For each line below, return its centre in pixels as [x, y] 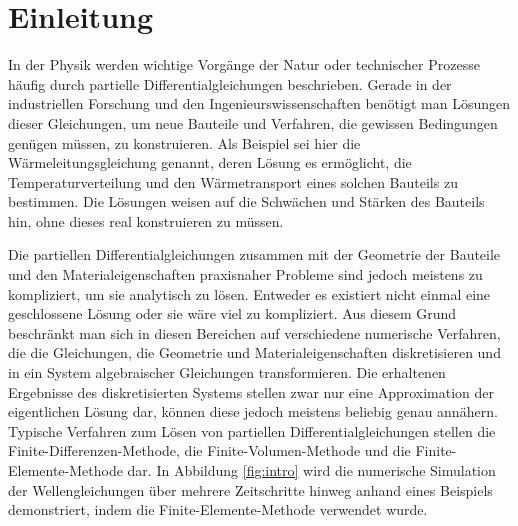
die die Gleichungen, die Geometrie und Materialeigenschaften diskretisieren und [254, 352]
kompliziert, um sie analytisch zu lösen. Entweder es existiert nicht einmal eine [249, 293]
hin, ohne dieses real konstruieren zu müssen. [146, 220]
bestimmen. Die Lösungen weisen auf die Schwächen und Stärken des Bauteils [246, 201]
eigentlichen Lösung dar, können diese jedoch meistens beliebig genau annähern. [253, 411]
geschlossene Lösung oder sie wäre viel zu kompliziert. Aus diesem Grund [232, 313]
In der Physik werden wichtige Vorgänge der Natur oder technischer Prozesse [244, 64]
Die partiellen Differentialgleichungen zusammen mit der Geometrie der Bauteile [254, 254]
